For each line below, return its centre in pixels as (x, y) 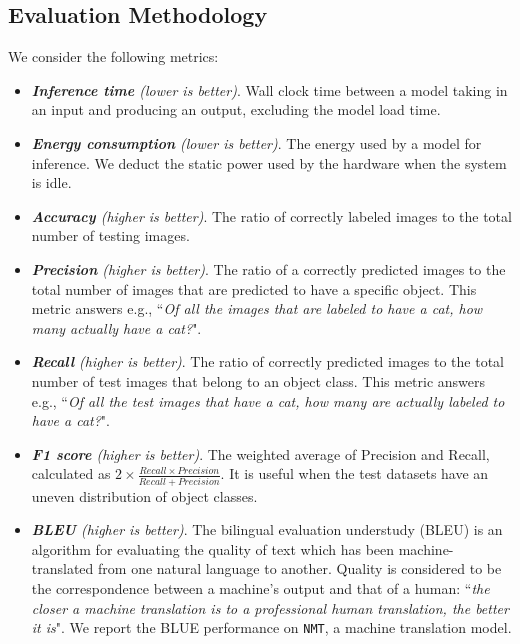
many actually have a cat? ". (116, 327)
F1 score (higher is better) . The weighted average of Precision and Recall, (260, 453)
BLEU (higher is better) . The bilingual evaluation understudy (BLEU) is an (267, 529)
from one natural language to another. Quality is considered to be (300, 568)
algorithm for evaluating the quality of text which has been (213, 548)
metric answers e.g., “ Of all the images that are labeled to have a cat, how (257, 308)
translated (62, 568)
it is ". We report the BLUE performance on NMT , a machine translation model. (271, 627)
